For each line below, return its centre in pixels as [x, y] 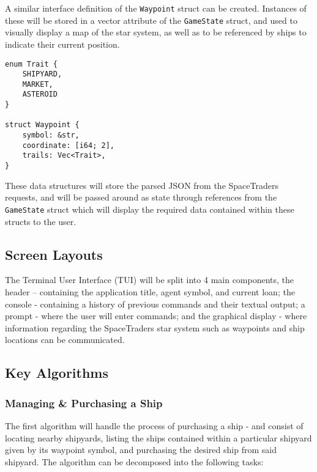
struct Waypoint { [42, 125]
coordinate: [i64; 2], [68, 145]
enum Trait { [31, 64]
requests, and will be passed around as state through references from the [141, 197]
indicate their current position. [62, 44]
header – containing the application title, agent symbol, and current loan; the [150, 291]
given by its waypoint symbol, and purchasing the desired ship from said [141, 450]
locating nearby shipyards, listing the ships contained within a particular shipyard [158, 437]
